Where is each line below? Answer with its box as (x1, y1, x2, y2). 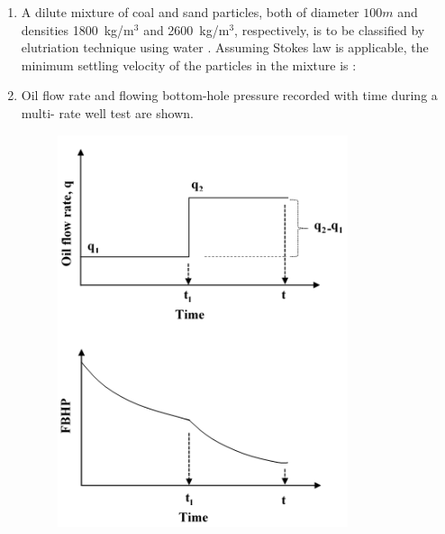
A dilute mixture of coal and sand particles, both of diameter (21, 3, 359, 21)
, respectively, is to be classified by (234, 20, 425, 39)
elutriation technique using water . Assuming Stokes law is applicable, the (21, 38, 429, 57)
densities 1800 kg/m (21, 20, 134, 39)
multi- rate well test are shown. (21, 103, 194, 122)
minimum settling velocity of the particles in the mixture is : (21, 55, 357, 74)
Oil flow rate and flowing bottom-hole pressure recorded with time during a (21, 86, 438, 105)
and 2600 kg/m (143, 20, 230, 39)
